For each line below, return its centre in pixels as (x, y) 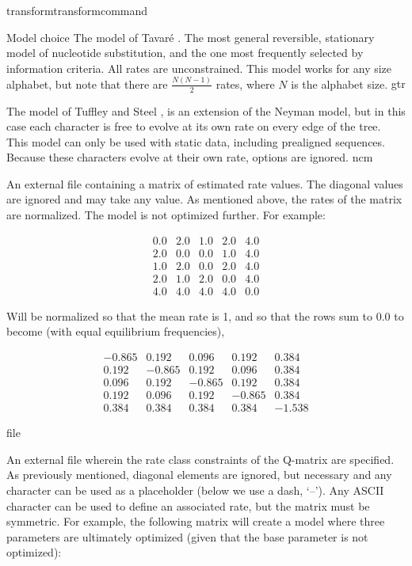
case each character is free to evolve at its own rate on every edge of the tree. (194, 126)
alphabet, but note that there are (87, 84)
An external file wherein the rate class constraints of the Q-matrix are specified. (200, 459)
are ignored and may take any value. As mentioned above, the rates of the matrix (204, 199)
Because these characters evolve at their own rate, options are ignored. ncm (190, 157)
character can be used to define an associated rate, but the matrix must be (188, 505)
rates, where (245, 84)
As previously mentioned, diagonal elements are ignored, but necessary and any (199, 475)
